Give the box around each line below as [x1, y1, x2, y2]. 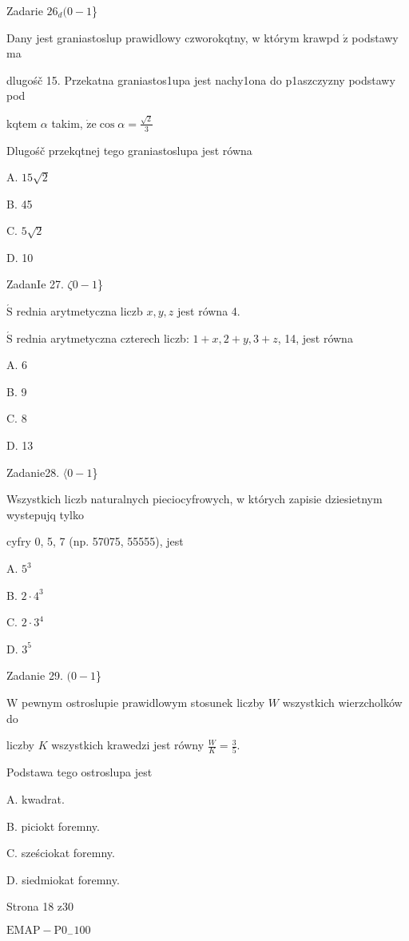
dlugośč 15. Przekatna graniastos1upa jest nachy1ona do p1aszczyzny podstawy [6, 71, 395, 88]
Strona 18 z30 [6, 898, 74, 915]
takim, [51, 114, 83, 131]
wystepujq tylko [6, 506, 84, 522]
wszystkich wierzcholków [282, 693, 403, 710]
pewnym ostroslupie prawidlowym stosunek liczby [22, 693, 265, 710]
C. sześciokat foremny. [6, 844, 115, 861]
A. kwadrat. [6, 791, 65, 808]
